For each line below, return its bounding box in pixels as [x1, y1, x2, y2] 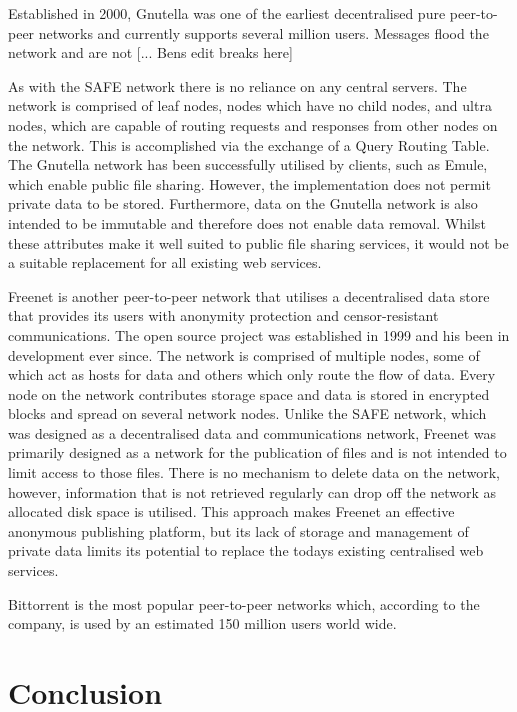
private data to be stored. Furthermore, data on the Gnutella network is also [8, 193, 478, 214]
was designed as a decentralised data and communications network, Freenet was [8, 422, 496, 443]
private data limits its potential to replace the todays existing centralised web [8, 540, 484, 561]
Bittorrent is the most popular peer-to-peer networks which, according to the [8, 593, 480, 614]
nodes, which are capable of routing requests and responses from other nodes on [8, 114, 498, 135]
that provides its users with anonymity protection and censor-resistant [8, 305, 439, 326]
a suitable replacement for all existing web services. [8, 252, 322, 273]
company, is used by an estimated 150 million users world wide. [8, 613, 397, 634]
